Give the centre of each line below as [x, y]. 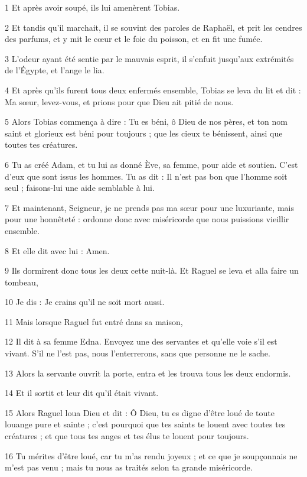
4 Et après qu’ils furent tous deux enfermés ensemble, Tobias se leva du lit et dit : [153, 90]
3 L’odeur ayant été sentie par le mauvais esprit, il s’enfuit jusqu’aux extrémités [149, 58]
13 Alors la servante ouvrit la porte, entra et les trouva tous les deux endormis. [148, 373]
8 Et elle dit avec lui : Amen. [57, 250]
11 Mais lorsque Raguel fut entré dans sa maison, [94, 321]
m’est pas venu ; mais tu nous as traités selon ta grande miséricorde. [129, 467]
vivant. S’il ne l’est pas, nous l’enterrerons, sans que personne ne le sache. [138, 353]
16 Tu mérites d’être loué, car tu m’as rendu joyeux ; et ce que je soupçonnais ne [151, 455]
